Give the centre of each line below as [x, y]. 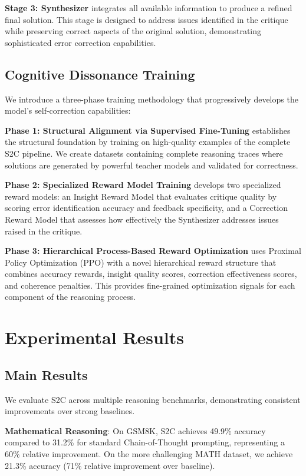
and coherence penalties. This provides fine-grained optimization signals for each [150, 285]
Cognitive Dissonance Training [100, 74]
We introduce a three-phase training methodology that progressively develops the [152, 99]
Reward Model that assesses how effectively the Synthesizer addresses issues [142, 219]
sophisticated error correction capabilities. [80, 42]
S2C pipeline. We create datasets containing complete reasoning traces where [144, 153]
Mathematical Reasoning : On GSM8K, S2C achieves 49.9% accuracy [135, 430]
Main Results [46, 374]
